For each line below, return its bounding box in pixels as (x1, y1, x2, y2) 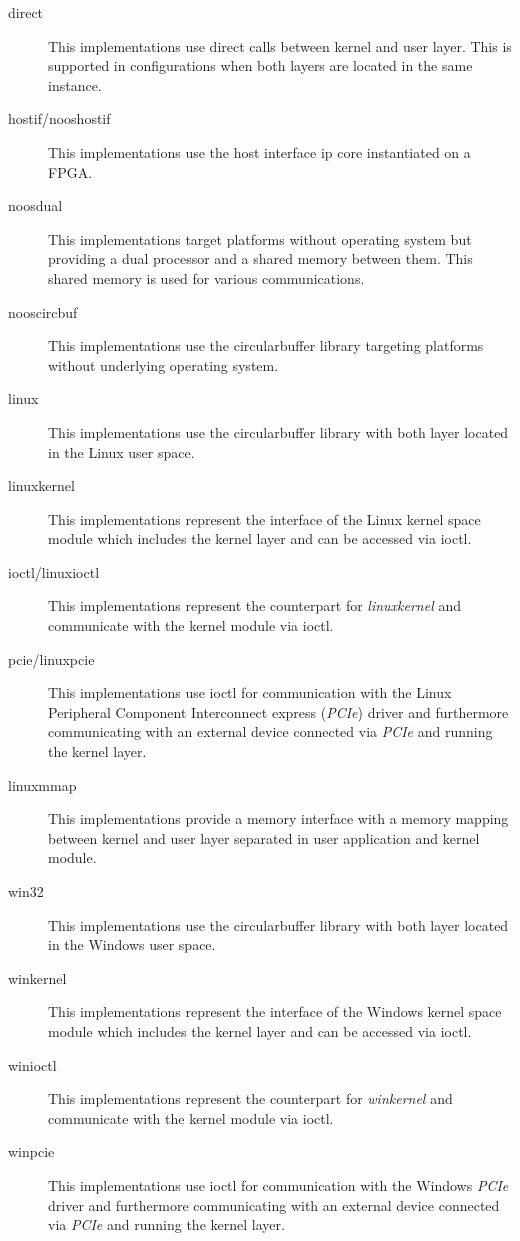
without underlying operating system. (48, 354, 279, 375)
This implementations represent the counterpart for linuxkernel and (48, 595, 461, 616)
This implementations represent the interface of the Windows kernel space (48, 1001, 502, 1022)
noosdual (8, 195, 63, 216)
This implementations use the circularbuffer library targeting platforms (48, 335, 484, 356)
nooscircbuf (8, 301, 78, 322)
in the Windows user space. (48, 934, 216, 955)
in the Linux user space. (48, 441, 195, 462)
